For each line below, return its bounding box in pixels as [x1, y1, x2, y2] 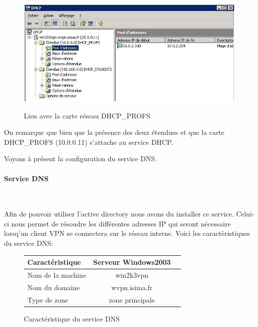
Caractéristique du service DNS [24, 313, 120, 324]
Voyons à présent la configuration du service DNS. [4, 153, 157, 164]
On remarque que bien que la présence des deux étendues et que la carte [4, 127, 225, 137]
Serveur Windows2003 [93, 257, 171, 267]
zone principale [109, 294, 155, 305]
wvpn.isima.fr [111, 282, 153, 292]
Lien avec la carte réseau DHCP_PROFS [24, 110, 151, 120]
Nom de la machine [27, 270, 86, 280]
